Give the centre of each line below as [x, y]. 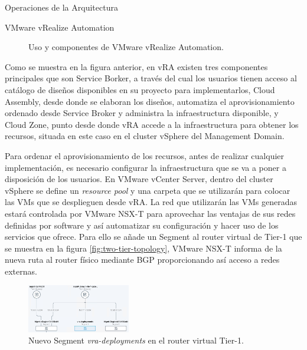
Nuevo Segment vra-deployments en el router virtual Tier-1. [136, 340]
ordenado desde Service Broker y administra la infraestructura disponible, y [142, 113]
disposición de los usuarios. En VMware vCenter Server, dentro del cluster [139, 179]
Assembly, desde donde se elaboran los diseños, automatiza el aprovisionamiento [150, 101]
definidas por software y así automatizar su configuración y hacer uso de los [142, 225]
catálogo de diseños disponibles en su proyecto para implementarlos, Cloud [140, 89]
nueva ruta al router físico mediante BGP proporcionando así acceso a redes [142, 260]
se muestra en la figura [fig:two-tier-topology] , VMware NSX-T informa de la [143, 248]
